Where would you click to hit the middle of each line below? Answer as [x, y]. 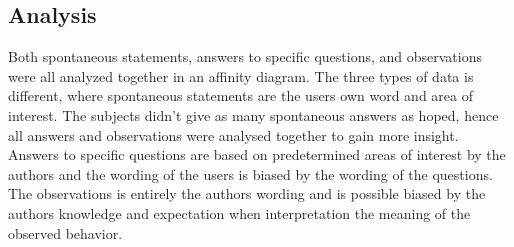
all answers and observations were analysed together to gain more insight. [233, 134]
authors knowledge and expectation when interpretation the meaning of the [239, 212]
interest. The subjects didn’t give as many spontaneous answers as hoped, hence [253, 114]
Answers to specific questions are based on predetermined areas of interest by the [257, 154]
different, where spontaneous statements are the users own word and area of [240, 95]
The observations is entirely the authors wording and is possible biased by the [247, 193]
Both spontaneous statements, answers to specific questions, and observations [245, 56]
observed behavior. [65, 232]
